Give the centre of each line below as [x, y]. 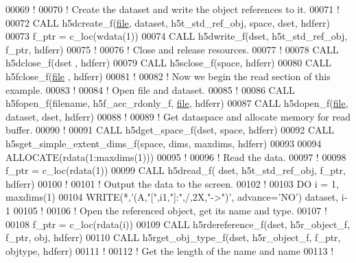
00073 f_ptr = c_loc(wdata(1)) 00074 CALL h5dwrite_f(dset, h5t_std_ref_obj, [177, 36]
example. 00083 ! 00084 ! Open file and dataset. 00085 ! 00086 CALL [150, 89]
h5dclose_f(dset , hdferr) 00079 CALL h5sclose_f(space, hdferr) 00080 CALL [169, 63]
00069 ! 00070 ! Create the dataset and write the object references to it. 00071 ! [173, 9]
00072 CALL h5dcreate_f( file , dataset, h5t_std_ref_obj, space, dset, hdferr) [168, 22]
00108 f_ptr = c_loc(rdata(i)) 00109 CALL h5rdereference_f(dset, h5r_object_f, [178, 224]
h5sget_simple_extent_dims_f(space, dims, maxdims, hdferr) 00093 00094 [164, 143]
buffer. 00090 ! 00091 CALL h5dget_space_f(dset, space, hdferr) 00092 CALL [170, 130]
